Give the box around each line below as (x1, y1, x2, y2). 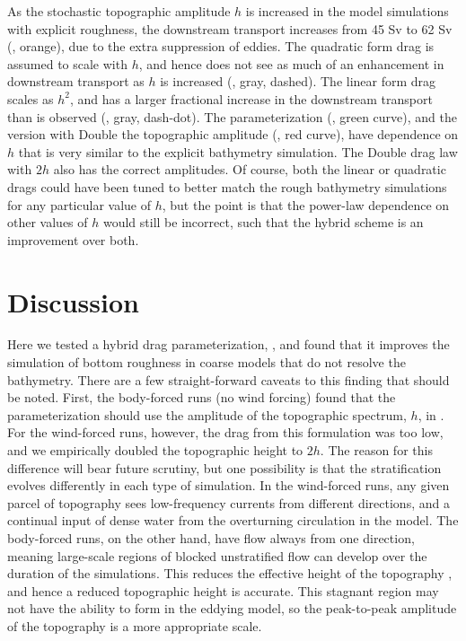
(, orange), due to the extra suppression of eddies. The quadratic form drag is (7, 37, 435, 56)
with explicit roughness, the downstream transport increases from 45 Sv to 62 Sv (7, 19, 453, 38)
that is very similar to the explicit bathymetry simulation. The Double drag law (18, 142, 458, 161)
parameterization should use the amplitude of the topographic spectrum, (7, 405, 407, 424)
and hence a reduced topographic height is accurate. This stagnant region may (7, 581, 439, 600)
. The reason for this (320, 441, 433, 459)
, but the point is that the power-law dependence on (162, 195, 450, 214)
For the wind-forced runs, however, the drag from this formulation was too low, (7, 423, 444, 442)
